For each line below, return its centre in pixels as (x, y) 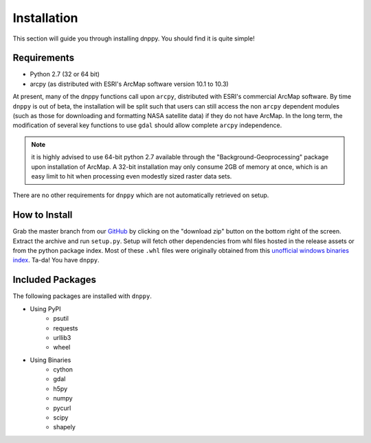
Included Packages (54, 280)
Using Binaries (50, 360)
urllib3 (62, 337)
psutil (61, 319)
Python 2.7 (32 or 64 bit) (65, 74)
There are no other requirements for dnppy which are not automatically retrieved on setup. (141, 195)
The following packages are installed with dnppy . (82, 296)
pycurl (62, 408)
